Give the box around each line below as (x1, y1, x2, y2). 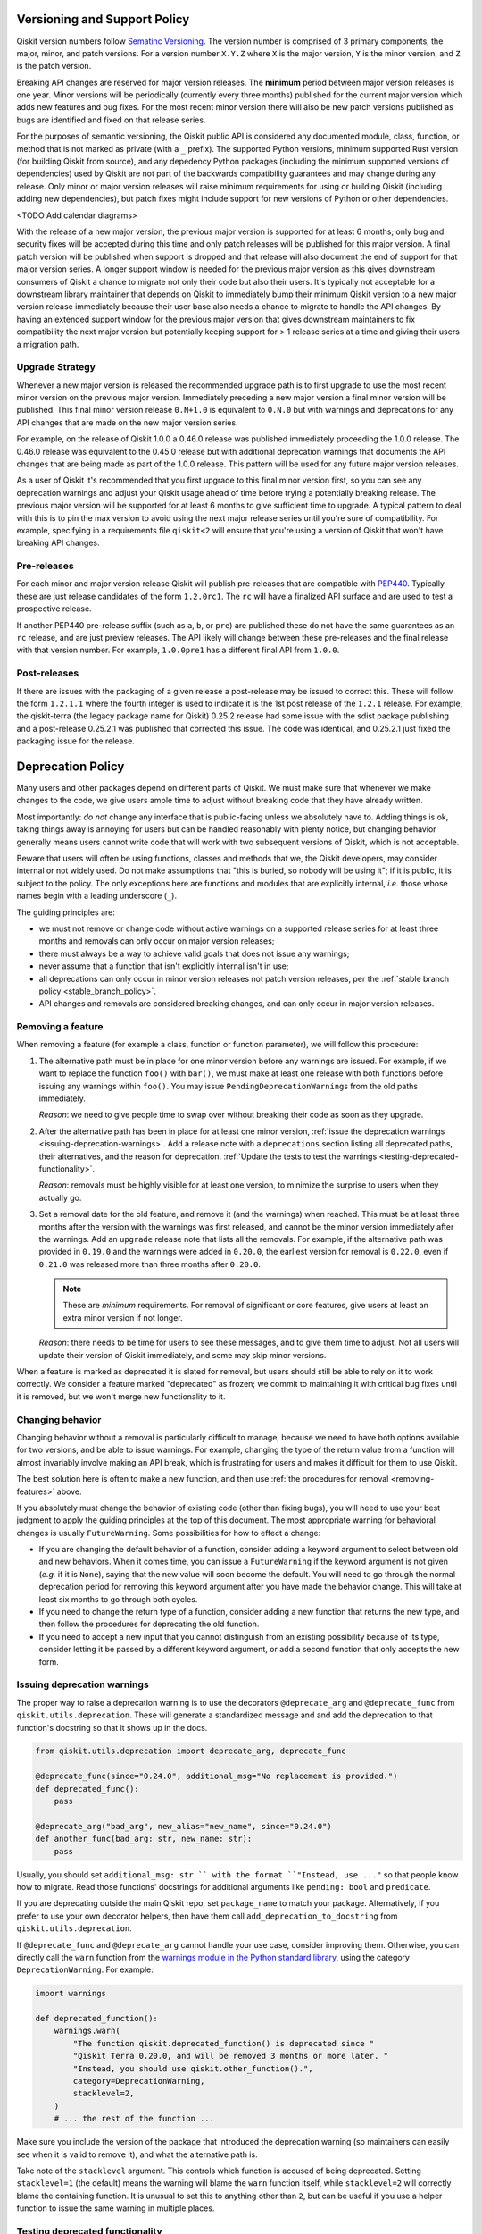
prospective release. (16, 603, 93, 614)
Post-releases (16, 667, 79, 679)
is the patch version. (16, 61, 92, 71)
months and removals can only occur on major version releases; (38, 936, 275, 946)
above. (56, 1486, 82, 1497)
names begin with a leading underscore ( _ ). (16, 890, 178, 902)
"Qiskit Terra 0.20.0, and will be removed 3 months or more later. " (72, 2051, 388, 2062)
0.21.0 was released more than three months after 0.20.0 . (38, 1258, 261, 1269)
